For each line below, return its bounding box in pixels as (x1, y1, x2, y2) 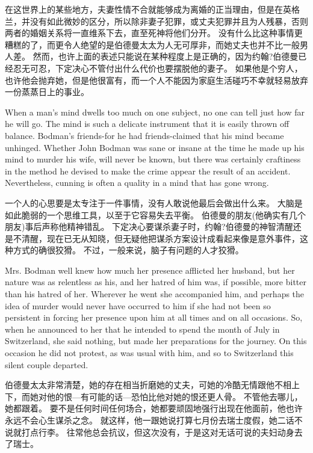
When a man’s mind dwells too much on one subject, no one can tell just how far (5, 105, 305, 118)
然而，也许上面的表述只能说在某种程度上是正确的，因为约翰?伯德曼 (33, 50, 299, 63)
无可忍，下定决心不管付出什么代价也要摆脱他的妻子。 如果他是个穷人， (21, 61, 303, 74)
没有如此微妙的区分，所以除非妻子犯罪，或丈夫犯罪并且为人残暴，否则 (29, 14, 308, 27)
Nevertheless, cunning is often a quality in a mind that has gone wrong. (5, 176, 269, 189)
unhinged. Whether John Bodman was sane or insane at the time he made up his (5, 141, 305, 153)
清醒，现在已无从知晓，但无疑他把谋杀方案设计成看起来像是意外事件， (21, 232, 300, 244)
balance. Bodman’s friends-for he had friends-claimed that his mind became (5, 129, 284, 141)
